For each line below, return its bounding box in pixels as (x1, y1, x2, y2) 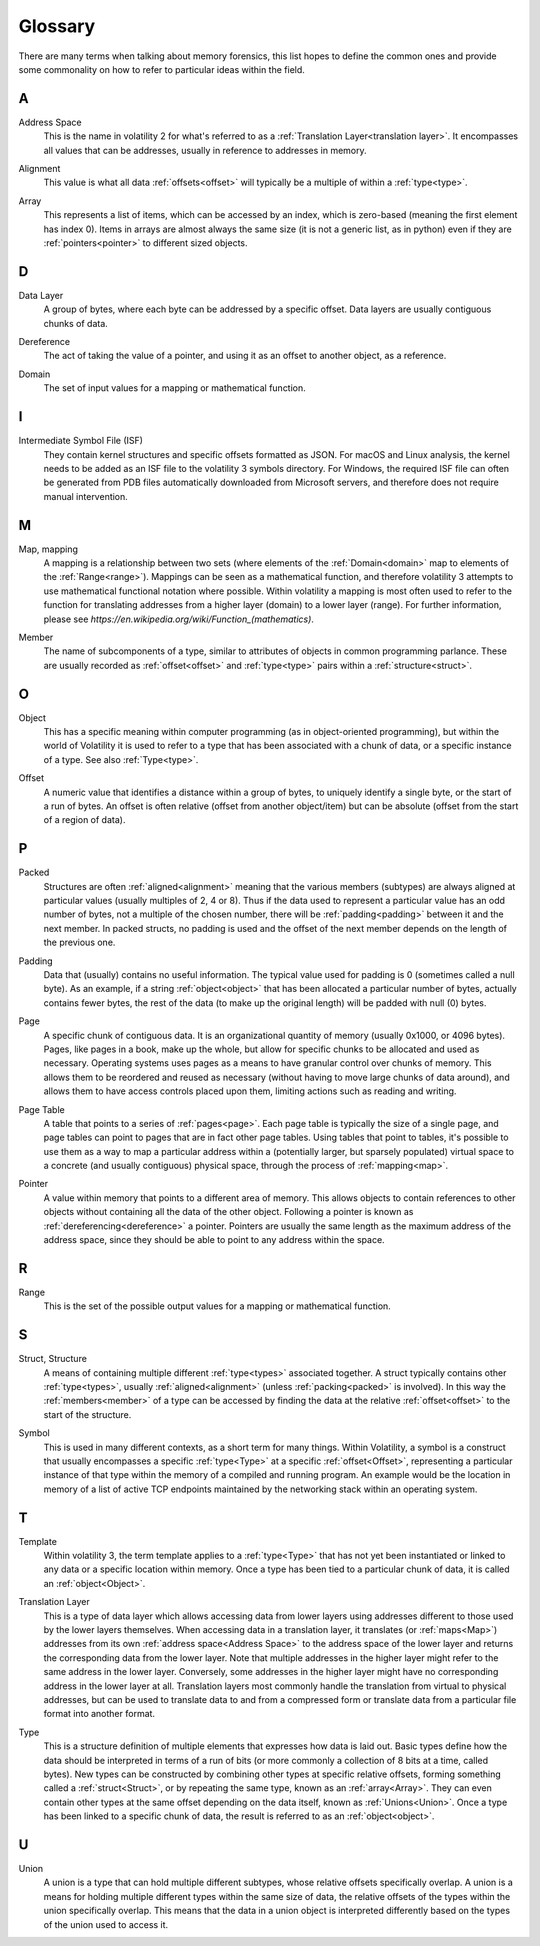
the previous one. (43, 936, 116, 949)
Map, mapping (18, 543, 79, 555)
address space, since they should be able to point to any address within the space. (43, 1234, 385, 1246)
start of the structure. (43, 1408, 132, 1420)
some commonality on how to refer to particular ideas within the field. (18, 63, 305, 75)
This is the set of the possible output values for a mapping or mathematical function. (43, 1300, 392, 1312)
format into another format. (43, 1708, 155, 1720)
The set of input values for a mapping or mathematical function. (43, 382, 307, 394)
